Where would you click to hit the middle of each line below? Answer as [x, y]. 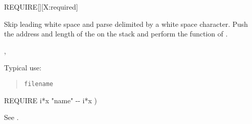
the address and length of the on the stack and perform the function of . [116, 34]
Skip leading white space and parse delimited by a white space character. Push [126, 24]
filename [39, 84]
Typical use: [23, 68]
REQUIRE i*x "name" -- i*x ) [51, 100]
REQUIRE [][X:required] [41, 7]
